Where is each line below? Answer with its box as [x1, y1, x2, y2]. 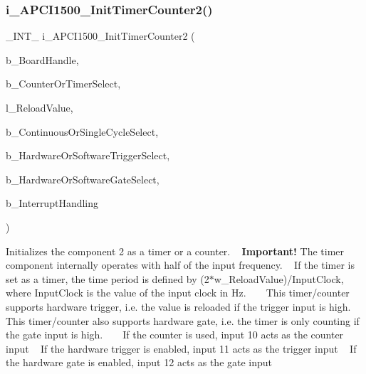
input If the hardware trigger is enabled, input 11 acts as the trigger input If [6, 341, 357, 356]
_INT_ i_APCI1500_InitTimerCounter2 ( [6, 28, 195, 43]
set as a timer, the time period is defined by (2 [6, 271, 209, 286]
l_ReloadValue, [6, 100, 73, 114]
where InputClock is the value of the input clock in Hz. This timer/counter [6, 285, 350, 300]
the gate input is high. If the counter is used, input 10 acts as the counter [6, 327, 344, 342]
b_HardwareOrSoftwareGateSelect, [6, 171, 160, 186]
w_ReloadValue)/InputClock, [214, 271, 344, 286]
